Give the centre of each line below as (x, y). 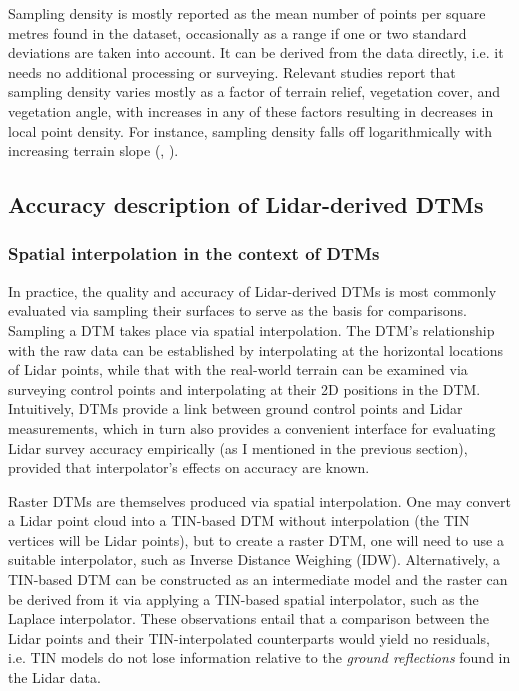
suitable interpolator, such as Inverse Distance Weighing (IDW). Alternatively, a (254, 559)
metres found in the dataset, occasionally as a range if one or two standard (237, 32)
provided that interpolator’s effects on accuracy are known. (189, 467)
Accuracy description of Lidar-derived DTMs (246, 204)
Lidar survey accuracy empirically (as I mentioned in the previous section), (238, 447)
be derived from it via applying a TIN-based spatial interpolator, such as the (243, 598)
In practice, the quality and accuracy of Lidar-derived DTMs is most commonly (252, 290)
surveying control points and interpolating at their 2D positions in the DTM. (244, 388)
